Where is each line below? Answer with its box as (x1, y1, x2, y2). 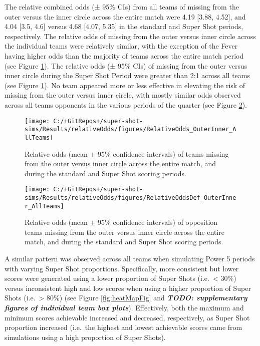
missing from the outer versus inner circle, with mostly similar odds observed (5, 90, 241, 100)
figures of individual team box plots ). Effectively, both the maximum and (5, 302, 244, 312)
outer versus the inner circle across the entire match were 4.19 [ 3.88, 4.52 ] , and (5, 11, 246, 22)
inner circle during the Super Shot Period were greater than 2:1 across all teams (5, 70, 250, 81)
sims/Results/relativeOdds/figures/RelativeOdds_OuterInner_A (25, 126, 236, 133)
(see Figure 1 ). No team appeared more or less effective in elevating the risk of (5, 80, 245, 90)
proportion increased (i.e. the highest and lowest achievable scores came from (5, 322, 242, 332)
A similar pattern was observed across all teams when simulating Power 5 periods (5, 253, 255, 264)
